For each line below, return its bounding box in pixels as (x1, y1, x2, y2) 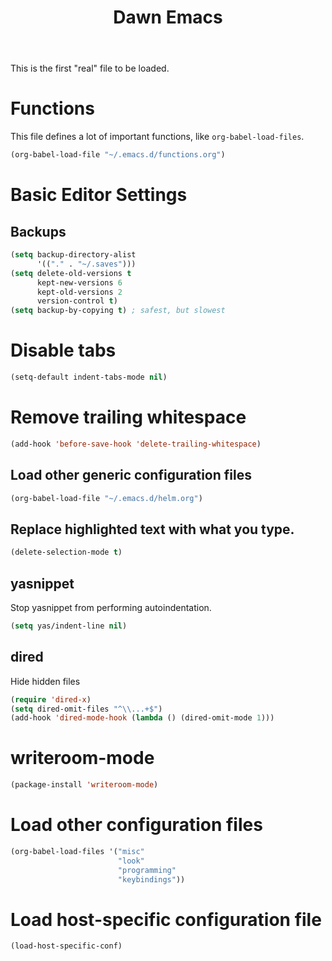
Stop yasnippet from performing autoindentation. (10, 601, 212, 613)
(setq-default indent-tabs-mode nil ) (10, 372, 168, 383)
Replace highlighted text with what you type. (10, 521, 295, 538)
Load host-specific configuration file (10, 908, 322, 931)
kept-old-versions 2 (36, 287, 123, 297)
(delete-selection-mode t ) (10, 547, 123, 558)
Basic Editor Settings (10, 184, 188, 206)
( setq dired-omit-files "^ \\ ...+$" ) (10, 704, 163, 714)
